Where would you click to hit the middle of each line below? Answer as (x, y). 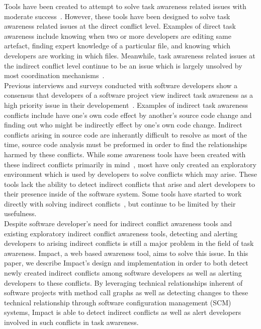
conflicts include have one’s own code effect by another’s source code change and (128, 115)
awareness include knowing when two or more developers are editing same (118, 36)
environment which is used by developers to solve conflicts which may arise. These (131, 174)
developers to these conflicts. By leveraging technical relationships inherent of (123, 282)
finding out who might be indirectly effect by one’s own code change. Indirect (123, 125)
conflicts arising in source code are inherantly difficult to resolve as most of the (125, 134)
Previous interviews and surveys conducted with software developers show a (121, 85)
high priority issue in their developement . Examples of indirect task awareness (126, 105)
